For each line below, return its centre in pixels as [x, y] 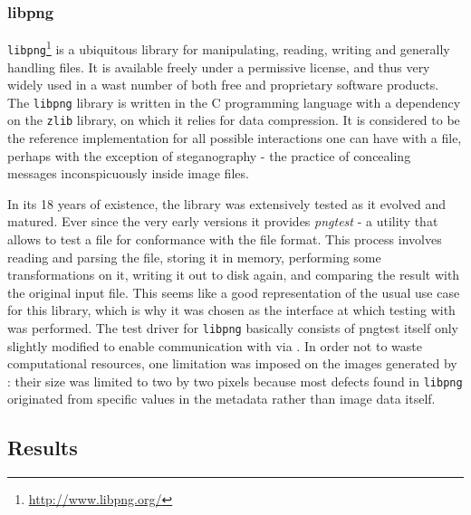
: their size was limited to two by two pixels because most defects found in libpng [235, 381]
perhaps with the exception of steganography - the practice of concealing [209, 155]
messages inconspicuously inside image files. [128, 173]
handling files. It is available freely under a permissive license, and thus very [219, 67]
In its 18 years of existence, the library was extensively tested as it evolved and [226, 203]
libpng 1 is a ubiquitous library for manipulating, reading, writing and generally [229, 48]
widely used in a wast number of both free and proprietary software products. [223, 85]
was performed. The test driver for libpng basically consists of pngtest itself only [233, 327]
